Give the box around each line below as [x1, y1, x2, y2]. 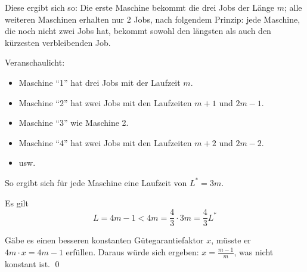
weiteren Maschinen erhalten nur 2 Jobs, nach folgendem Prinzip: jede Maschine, [5, 13, 300, 25]
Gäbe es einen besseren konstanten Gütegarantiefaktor [5, 234, 204, 246]
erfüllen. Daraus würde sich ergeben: [66, 245, 199, 258]
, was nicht [234, 245, 274, 258]
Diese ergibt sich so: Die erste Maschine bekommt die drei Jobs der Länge [5, 1, 275, 13]
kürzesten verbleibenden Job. [5, 36, 111, 48]
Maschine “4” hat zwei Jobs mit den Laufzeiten [18, 136, 192, 149]
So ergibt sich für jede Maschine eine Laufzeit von [5, 176, 187, 188]
